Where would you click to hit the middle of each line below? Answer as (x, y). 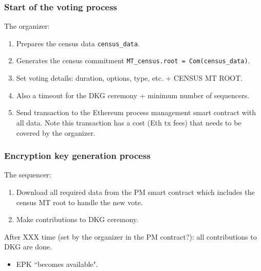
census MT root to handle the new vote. (79, 202)
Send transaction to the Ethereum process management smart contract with (136, 112)
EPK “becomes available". (57, 264)
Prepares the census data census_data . (78, 43)
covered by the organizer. (56, 132)
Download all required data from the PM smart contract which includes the (135, 192)
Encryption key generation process (77, 156)
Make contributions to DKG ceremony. (77, 219)
